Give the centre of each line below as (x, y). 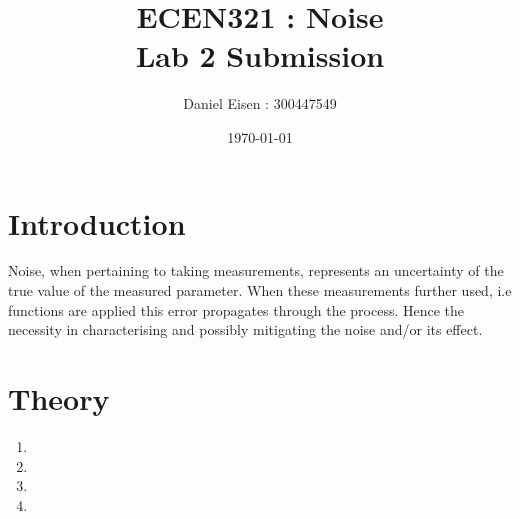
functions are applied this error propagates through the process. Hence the (236, 309)
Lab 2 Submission (260, 55)
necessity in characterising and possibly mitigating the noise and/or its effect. (245, 329)
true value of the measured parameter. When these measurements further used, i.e (260, 290)
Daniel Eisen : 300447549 (260, 103)
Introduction (97, 222)
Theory (59, 398)
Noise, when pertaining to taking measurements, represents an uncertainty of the (256, 270)
